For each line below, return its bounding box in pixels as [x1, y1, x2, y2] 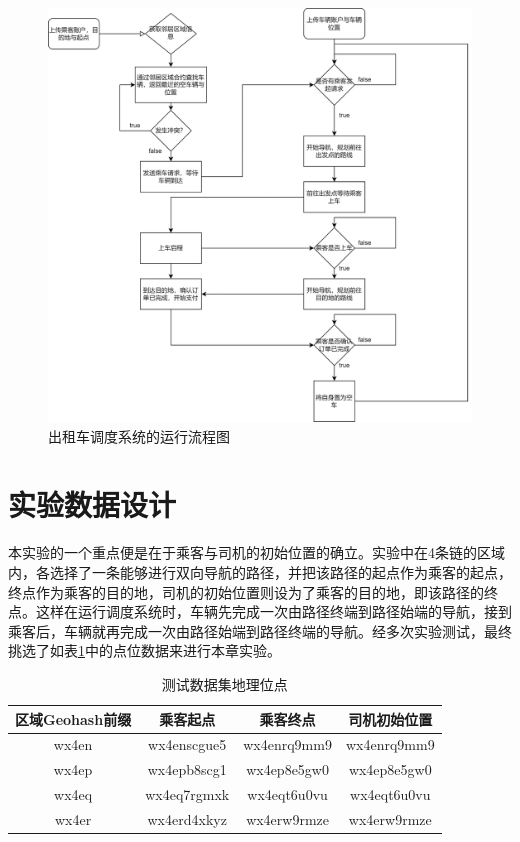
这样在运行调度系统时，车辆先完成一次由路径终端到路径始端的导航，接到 [35, 601, 512, 622]
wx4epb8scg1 [147, 759, 227, 780]
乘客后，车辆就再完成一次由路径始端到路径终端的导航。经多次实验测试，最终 [8, 620, 512, 641]
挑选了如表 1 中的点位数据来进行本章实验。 [8, 640, 281, 661]
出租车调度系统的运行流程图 [48, 425, 230, 446]
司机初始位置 [348, 708, 433, 729]
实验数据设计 [8, 484, 177, 525]
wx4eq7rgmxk [145, 784, 230, 805]
